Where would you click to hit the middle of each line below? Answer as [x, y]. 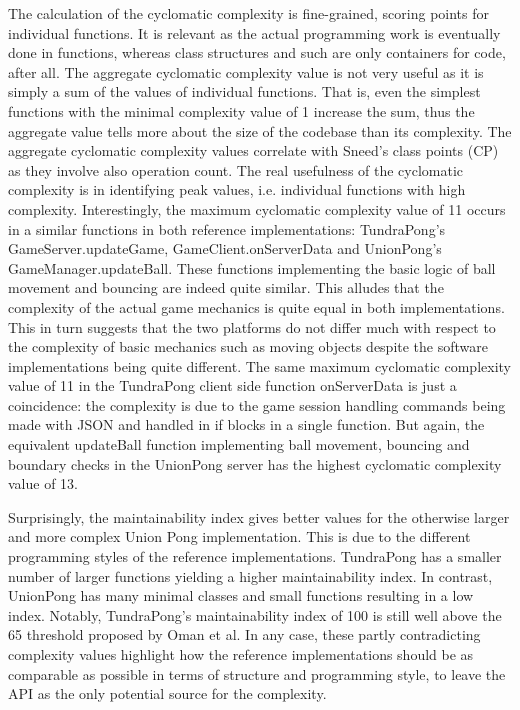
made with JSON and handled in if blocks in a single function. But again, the [246, 424]
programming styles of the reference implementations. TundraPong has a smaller [255, 556]
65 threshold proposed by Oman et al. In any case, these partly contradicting [244, 634]
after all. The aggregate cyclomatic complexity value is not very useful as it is [246, 71]
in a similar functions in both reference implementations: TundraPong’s [227, 228]
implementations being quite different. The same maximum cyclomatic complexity [259, 365]
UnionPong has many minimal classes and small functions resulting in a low [241, 595]
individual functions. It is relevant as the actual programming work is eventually [254, 32]
